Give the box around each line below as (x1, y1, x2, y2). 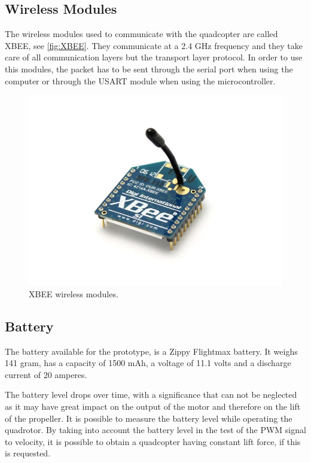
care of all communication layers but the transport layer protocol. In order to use (5, 51, 303, 63)
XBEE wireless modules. (29, 287, 118, 300)
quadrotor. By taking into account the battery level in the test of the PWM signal (5, 424, 306, 436)
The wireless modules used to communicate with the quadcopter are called (5, 28, 278, 40)
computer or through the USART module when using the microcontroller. (5, 74, 276, 87)
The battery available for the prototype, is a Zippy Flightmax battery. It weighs (5, 345, 298, 357)
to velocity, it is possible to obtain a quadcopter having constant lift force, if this (5, 435, 301, 447)
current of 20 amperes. (5, 368, 87, 380)
